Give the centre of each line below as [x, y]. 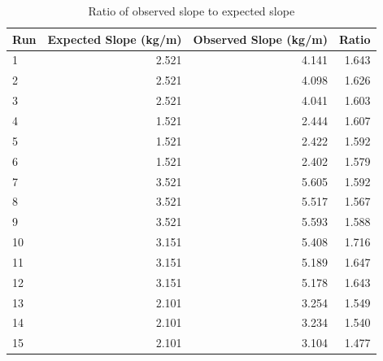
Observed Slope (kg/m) [260, 39]
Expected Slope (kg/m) [115, 39]
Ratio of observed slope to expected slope [191, 11]
